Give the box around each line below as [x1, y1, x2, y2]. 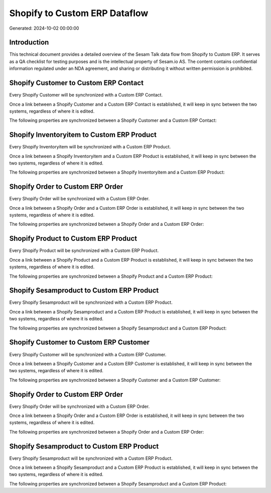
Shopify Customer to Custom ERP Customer [9, 338, 150, 347]
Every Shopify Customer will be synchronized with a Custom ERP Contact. [9, 92, 163, 98]
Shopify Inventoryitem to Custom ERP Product [9, 131, 157, 139]
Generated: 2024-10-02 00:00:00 [9, 25, 79, 31]
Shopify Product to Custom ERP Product [9, 234, 138, 243]
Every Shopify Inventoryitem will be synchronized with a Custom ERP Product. [9, 144, 171, 150]
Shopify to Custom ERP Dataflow [9, 8, 149, 19]
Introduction [9, 38, 49, 47]
